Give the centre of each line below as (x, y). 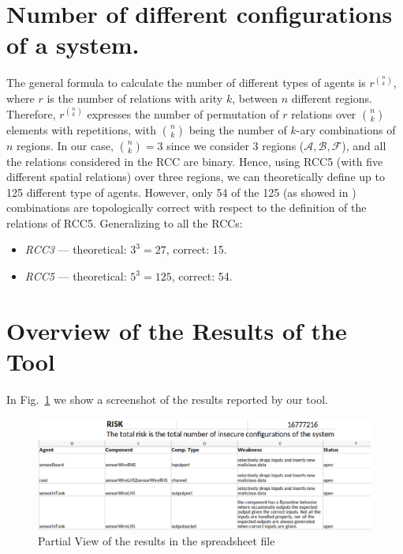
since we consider (208, 145)
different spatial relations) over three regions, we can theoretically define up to (196, 177)
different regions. (332, 98)
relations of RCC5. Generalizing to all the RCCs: (125, 222)
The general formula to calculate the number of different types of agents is (186, 83)
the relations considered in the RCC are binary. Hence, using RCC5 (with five (195, 161)
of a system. (73, 45)
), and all (364, 145)
